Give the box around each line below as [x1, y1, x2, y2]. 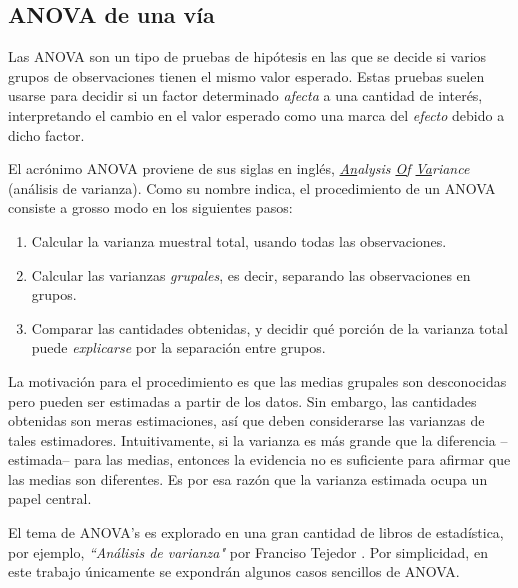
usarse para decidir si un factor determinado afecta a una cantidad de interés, [8, 85, 483, 106]
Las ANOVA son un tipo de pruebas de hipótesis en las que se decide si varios [8, 46, 487, 67]
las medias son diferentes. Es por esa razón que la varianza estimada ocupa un [8, 468, 488, 489]
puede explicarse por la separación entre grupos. [31, 337, 326, 358]
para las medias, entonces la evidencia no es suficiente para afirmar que [74, 449, 511, 470]
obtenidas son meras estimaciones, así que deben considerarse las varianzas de [8, 410, 485, 431]
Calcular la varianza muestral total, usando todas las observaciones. [31, 230, 447, 251]
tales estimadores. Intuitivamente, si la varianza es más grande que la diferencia [8, 429, 496, 450]
